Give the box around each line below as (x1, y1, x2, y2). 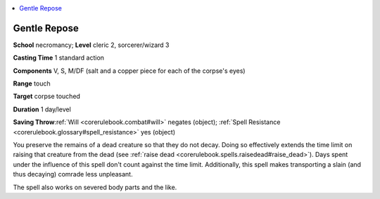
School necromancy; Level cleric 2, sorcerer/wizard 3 (13, 41, 170, 49)
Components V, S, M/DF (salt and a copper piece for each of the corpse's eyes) (13, 67, 246, 75)
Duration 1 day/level (13, 105, 72, 114)
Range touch (13, 79, 51, 88)
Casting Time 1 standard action (13, 53, 105, 62)
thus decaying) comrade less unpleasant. (13, 170, 133, 179)
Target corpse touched (13, 92, 81, 101)
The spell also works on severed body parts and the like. (13, 183, 177, 191)
